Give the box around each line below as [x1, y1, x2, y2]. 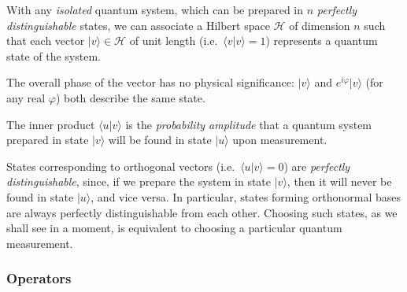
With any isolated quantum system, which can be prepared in [6, 2, 304, 17]
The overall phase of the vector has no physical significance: [6, 74, 294, 91]
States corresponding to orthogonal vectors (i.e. [6, 157, 235, 174]
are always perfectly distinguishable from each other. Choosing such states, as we [6, 204, 398, 220]
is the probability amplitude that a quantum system [125, 116, 372, 132]
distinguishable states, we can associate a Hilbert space [6, 17, 270, 33]
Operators [6, 268, 72, 288]
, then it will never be [287, 173, 392, 190]
